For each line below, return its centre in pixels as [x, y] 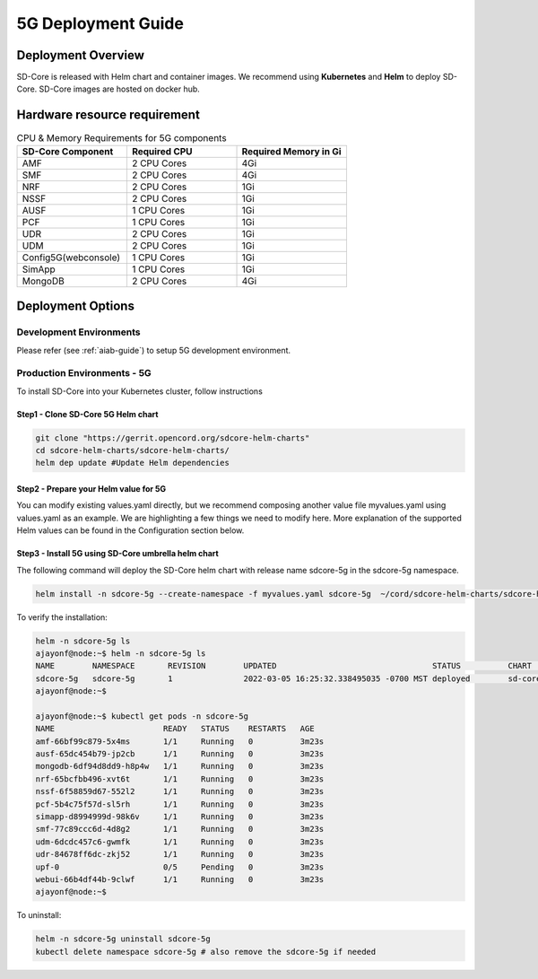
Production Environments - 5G [84, 373]
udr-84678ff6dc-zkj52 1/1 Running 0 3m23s [180, 854]
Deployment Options [75, 306]
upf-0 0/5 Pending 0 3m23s [180, 867]
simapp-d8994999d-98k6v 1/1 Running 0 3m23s [180, 816]
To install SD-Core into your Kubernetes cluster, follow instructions [140, 391]
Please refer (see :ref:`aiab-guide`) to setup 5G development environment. [154, 350]
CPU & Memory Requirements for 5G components [122, 137]
